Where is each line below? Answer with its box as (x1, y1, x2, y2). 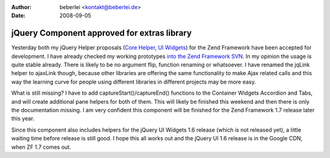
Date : (11, 12, 26, 20)
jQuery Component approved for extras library (11, 28, 192, 38)
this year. (11, 115, 35, 122)
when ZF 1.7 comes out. (11, 143, 71, 151)
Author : (11, 4, 32, 10)
